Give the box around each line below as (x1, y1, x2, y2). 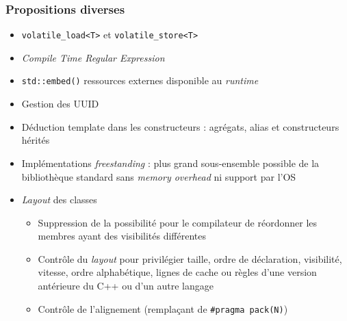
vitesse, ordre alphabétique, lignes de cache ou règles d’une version (38, 265, 317, 279)
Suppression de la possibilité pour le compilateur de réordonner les (38, 215, 318, 229)
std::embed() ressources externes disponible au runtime (21, 73, 259, 88)
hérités (21, 133, 50, 147)
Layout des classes (21, 192, 97, 207)
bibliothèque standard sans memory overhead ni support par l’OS (21, 169, 296, 183)
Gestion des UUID (21, 97, 99, 111)
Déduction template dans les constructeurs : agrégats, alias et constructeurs (21, 119, 339, 133)
